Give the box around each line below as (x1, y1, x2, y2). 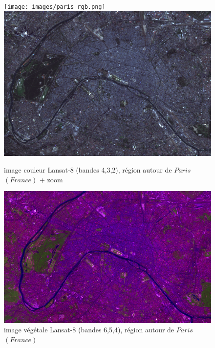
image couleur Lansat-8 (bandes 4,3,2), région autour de (4, 165, 172, 175)
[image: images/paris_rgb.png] (4, 3, 106, 10)
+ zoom (39, 174, 63, 184)
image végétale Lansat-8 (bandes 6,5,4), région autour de (4, 325, 174, 335)
